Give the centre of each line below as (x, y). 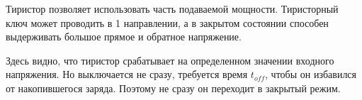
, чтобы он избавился (311, 74)
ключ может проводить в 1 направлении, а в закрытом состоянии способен (167, 22)
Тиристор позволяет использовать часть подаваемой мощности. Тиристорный (172, 9)
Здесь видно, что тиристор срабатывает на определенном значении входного (170, 60)
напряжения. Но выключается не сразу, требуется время (127, 74)
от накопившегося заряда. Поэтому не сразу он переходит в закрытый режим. (173, 88)
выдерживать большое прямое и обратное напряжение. (124, 37)
